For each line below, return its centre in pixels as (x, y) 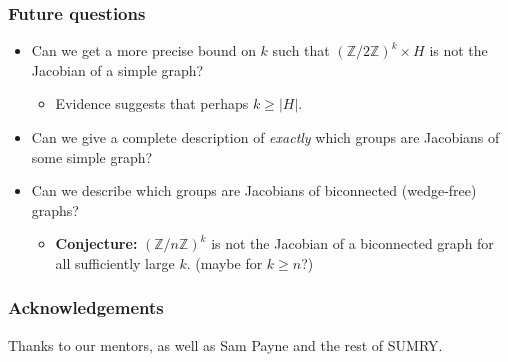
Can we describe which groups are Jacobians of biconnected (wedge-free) (254, 190)
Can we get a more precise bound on (143, 50)
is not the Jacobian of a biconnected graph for (352, 243)
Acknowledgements (86, 307)
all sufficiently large (115, 262)
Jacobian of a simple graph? (117, 69)
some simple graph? (92, 156)
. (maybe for (224, 262)
